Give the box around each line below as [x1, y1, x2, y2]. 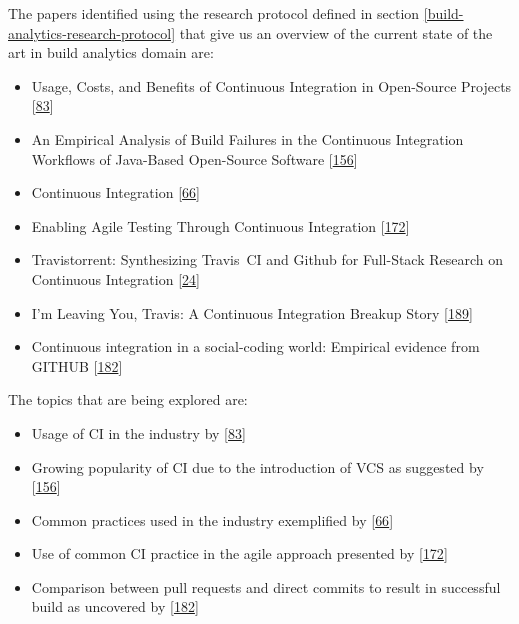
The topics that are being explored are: [8, 389, 248, 410]
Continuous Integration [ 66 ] [31, 182, 200, 203]
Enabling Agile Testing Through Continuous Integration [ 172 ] [31, 215, 410, 236]
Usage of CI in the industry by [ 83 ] [31, 422, 246, 443]
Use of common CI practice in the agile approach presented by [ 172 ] [31, 543, 448, 564]
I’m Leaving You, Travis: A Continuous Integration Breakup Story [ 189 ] [31, 302, 473, 323]
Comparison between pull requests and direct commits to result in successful [31, 576, 501, 597]
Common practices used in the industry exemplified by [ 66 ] [31, 509, 394, 530]
